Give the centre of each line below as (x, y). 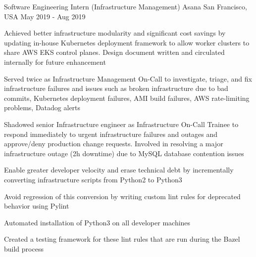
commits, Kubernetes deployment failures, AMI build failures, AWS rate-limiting (127, 98)
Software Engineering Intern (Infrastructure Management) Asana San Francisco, (126, 6)
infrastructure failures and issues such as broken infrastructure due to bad (116, 88)
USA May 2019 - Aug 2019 (45, 16)
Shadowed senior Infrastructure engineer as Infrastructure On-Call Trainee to (121, 124)
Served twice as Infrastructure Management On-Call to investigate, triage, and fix (128, 78)
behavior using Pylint (37, 206)
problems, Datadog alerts (42, 107)
